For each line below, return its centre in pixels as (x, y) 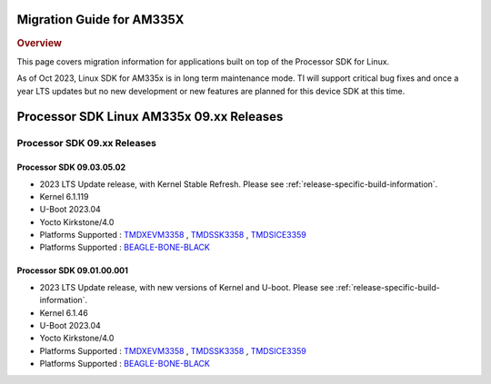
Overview (40, 43)
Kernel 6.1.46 (64, 312)
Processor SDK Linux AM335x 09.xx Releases (150, 117)
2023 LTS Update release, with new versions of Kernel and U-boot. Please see (187, 287)
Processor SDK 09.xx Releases (87, 143)
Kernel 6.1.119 (64, 196)
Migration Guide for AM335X (100, 20)
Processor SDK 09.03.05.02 (71, 167)
